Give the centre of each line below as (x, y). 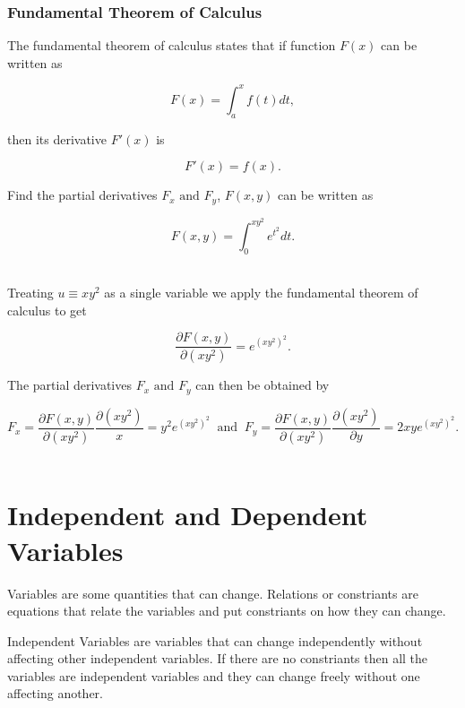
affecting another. (55, 693)
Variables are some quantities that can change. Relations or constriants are (213, 593)
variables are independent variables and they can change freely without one (214, 675)
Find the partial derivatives (82, 195)
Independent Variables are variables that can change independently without (215, 640)
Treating (30, 293)
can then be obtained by (263, 385)
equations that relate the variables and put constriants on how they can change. (227, 611)
